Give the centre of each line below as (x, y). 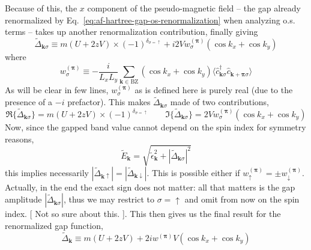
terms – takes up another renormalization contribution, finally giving (131, 32)
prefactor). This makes (109, 102)
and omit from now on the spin (242, 199)
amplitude (23, 199)
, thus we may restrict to (109, 199)
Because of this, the (41, 8)
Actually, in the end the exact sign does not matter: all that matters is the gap (150, 187)
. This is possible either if (193, 172)
